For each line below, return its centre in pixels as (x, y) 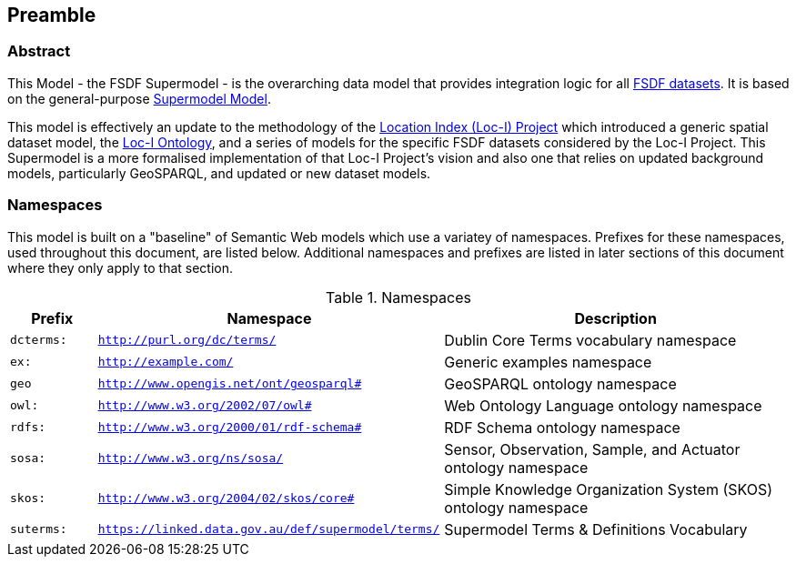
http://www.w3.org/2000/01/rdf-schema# (230, 428)
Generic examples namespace (548, 362)
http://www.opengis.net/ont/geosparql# (230, 384)
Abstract (39, 51)
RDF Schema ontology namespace (562, 427)
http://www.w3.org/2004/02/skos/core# (226, 499)
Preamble (52, 15)
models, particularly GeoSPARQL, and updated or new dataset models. (219, 173)
